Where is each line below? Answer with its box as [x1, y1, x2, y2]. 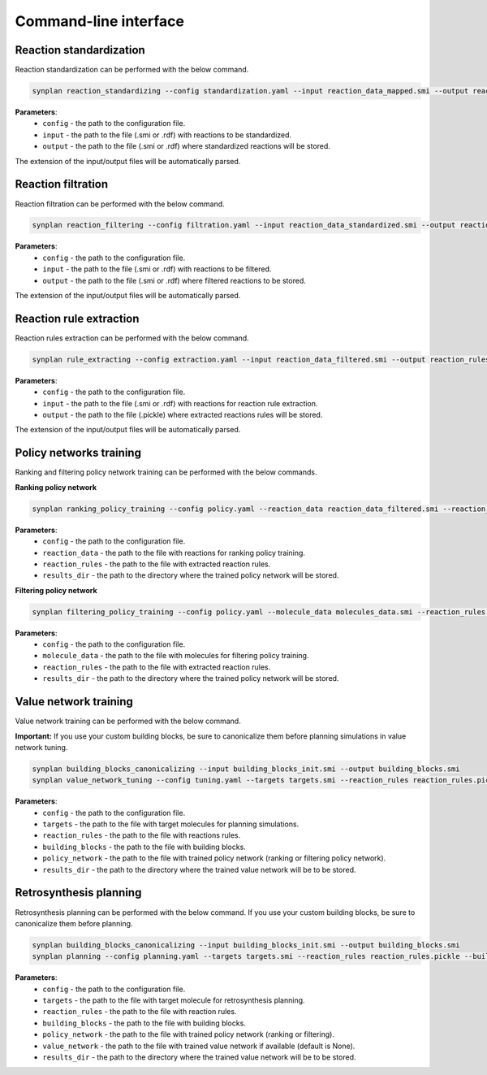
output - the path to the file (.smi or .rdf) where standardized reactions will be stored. [42, 141, 330, 151]
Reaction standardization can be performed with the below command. [15, 65, 249, 75]
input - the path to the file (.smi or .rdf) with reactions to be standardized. [42, 130, 292, 140]
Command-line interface [15, 12, 184, 30]
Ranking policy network [15, 482, 97, 492]
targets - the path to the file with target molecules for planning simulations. [42, 819, 300, 829]
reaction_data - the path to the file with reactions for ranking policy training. [42, 548, 306, 557]
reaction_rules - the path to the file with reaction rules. [42, 1007, 237, 1016]
